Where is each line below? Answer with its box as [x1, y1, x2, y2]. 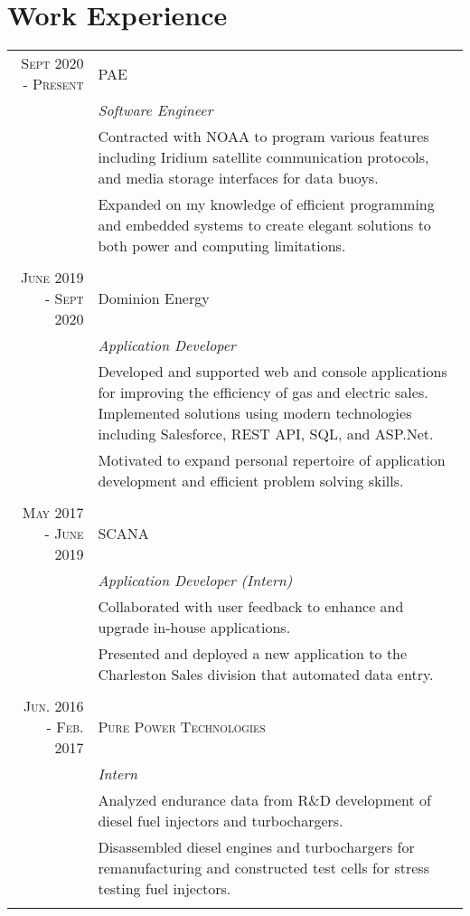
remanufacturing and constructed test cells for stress [98, 857, 429, 879]
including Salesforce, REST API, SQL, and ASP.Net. [98, 423, 434, 445]
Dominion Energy [98, 288, 210, 309]
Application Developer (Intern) [98, 570, 293, 591]
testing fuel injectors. [98, 878, 231, 900]
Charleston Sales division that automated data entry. [98, 664, 434, 685]
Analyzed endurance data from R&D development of [98, 789, 431, 811]
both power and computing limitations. [98, 235, 346, 257]
